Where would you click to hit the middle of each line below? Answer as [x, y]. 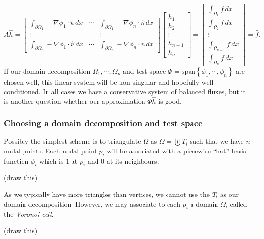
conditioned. [22, 91]
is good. [170, 101]
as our [229, 194]
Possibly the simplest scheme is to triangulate [72, 141]
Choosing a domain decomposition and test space [103, 122]
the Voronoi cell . [29, 214]
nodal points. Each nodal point [50, 150]
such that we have [217, 141]
